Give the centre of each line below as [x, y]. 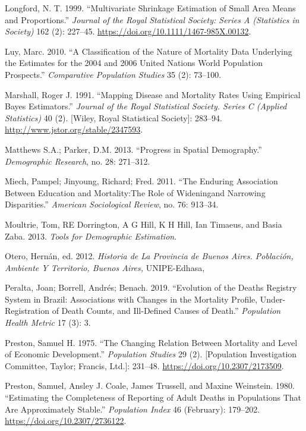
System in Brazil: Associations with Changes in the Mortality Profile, [131, 299]
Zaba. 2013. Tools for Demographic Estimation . [91, 236]
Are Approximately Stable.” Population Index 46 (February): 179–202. [133, 409]
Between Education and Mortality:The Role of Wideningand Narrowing [135, 192]
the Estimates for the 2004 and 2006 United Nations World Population [134, 63]
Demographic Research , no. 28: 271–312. [78, 161]
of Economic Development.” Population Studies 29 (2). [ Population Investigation [151, 354]
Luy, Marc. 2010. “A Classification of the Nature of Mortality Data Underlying [149, 51]
